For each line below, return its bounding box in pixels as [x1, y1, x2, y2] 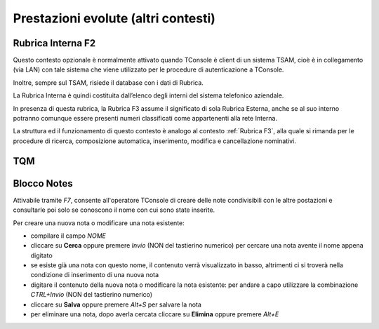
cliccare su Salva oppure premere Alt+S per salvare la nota [30, 300, 201, 309]
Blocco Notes [13, 177, 73, 189]
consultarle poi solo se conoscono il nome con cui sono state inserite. [13, 206, 215, 214]
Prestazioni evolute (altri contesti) [13, 11, 215, 26]
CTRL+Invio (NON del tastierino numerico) [30, 290, 153, 299]
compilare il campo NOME [30, 231, 107, 240]
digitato [30, 251, 53, 260]
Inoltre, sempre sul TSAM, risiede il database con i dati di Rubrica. [13, 78, 204, 87]
